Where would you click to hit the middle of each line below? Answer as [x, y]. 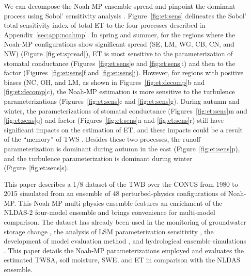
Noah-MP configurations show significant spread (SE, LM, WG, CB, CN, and [119, 44]
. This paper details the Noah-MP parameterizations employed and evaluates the [124, 250]
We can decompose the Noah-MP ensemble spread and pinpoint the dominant [120, 6]
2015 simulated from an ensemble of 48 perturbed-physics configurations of [115, 193]
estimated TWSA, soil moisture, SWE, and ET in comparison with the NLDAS [122, 260]
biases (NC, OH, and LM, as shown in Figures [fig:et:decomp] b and [104, 82]
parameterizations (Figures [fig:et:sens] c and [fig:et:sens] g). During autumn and [122, 101]
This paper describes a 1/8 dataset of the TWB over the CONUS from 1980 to [121, 184]
